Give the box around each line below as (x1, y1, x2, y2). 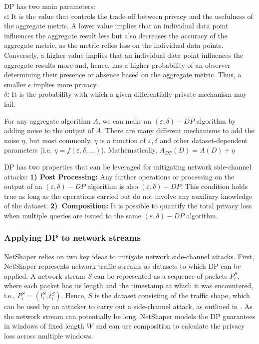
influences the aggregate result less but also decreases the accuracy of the (4, 30, 228, 40)
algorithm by (196, 115, 236, 126)
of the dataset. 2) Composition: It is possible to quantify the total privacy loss (4, 200, 252, 211)
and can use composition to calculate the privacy (95, 321, 245, 331)
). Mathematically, (101, 145, 157, 155)
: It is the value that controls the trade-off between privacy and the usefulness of (6, 10, 253, 21)
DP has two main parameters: (4, 1, 95, 11)
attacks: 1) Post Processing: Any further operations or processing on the (4, 171, 235, 181)
